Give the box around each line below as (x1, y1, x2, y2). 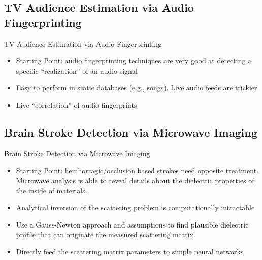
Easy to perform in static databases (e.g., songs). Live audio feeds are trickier (16, 82, 257, 93)
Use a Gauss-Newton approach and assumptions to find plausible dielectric (16, 219, 249, 230)
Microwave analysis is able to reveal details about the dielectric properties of (16, 175, 254, 185)
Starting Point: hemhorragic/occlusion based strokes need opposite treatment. (16, 165, 258, 176)
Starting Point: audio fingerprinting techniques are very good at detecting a (16, 55, 252, 66)
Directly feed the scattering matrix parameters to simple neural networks (16, 246, 244, 256)
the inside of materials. (16, 185, 87, 196)
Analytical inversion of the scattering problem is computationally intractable (16, 202, 255, 213)
